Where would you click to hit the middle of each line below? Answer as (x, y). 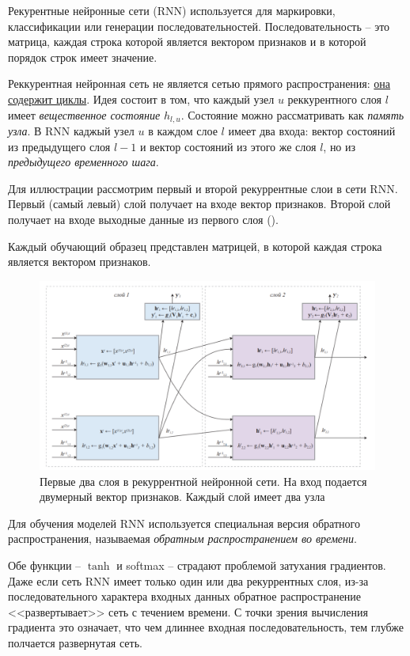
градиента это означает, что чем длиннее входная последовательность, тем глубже (206, 627)
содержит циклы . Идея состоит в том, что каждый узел (141, 99)
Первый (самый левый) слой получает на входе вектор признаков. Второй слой (199, 204)
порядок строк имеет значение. (83, 57)
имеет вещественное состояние (84, 114)
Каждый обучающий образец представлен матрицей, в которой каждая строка (195, 246)
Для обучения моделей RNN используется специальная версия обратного (184, 523)
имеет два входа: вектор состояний (312, 131)
